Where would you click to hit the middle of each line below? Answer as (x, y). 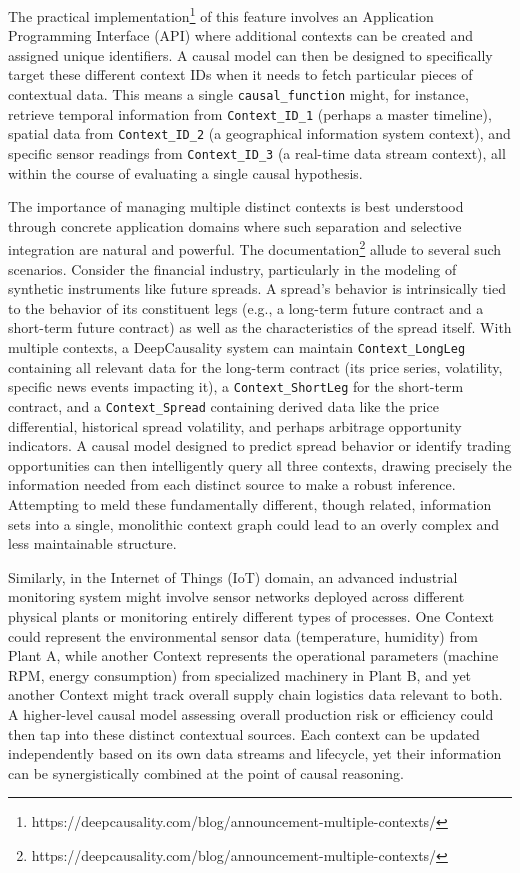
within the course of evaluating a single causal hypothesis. (185, 172)
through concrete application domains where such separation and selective (235, 225)
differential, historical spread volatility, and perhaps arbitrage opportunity (235, 425)
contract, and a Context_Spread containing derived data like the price (223, 405)
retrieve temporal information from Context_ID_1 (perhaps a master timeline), (250, 113)
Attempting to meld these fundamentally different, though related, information (250, 504)
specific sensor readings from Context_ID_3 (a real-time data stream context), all (257, 153)
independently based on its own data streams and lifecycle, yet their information (255, 753)
